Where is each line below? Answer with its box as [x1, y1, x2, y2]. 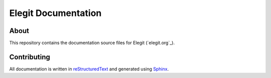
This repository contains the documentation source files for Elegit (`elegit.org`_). [9, 40, 175, 46]
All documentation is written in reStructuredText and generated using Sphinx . [9, 65, 169, 72]
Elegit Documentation [9, 7, 102, 18]
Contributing [9, 52, 50, 61]
